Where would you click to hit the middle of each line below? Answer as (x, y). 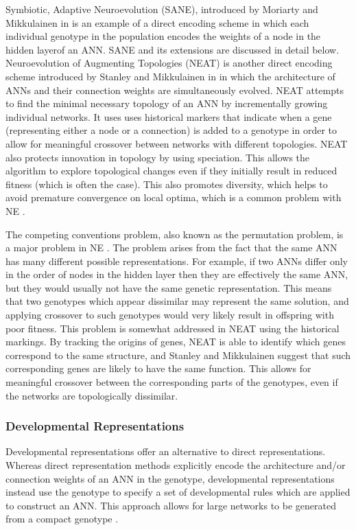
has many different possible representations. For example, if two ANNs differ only (177, 261)
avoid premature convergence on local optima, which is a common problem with (174, 197)
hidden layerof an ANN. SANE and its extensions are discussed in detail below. (173, 49)
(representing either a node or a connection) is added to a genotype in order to (171, 130)
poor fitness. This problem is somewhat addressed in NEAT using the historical (173, 328)
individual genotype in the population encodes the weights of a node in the (163, 36)
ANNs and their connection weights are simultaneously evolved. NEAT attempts (175, 90)
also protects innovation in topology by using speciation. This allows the (158, 157)
